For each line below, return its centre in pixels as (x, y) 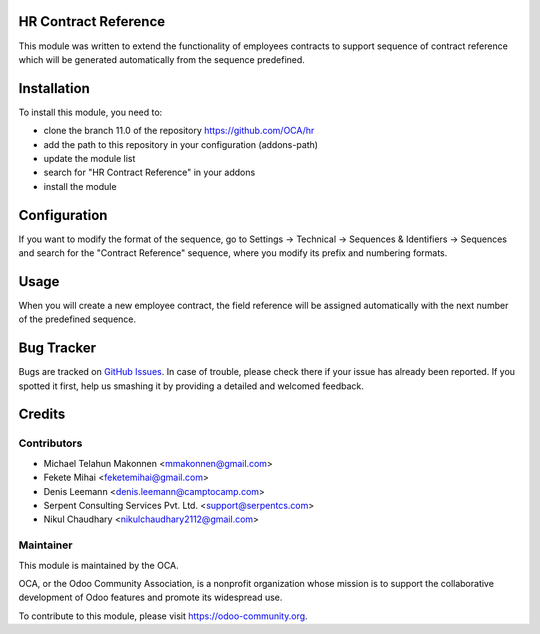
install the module (80, 186)
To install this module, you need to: (90, 112)
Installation (54, 88)
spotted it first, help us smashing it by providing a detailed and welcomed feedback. (191, 386)
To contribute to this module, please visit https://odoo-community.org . (163, 616)
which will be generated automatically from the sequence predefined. (161, 59)
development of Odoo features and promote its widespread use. (150, 597)
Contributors (50, 443)
